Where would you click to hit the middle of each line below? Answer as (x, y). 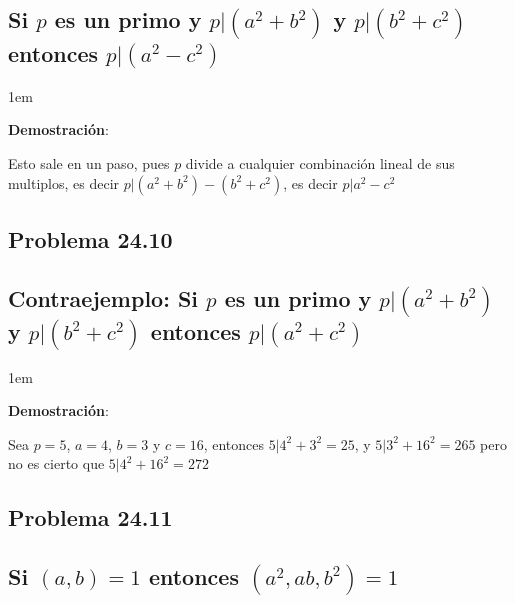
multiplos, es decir (64, 182)
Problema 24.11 (90, 517)
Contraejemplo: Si (103, 297)
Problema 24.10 (90, 238)
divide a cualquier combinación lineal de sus (320, 163)
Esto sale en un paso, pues (89, 163)
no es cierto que (56, 463)
